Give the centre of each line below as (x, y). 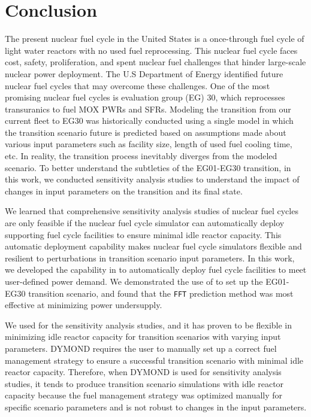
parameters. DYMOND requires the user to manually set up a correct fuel (141, 348)
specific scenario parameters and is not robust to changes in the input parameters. (156, 407)
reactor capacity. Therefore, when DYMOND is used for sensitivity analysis (143, 372)
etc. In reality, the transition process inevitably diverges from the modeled (141, 156)
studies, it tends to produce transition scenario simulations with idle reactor (144, 383)
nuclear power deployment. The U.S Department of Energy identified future (144, 73)
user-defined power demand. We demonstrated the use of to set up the (134, 281)
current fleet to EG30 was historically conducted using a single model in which (149, 121)
